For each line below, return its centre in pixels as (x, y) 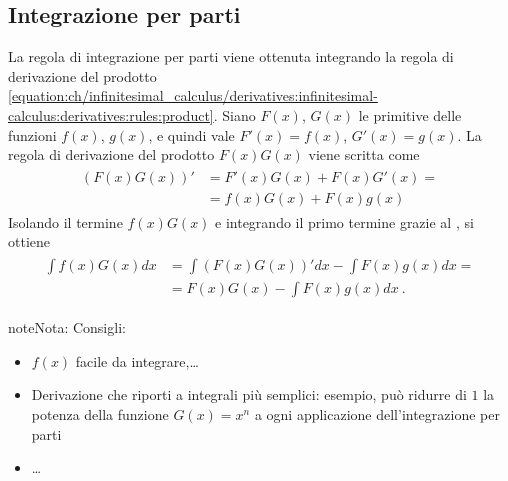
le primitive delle (410, 114)
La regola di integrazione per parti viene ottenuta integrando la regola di (231, 56)
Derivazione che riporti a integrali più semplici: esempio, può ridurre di (249, 394)
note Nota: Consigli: (67, 327)
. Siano (234, 114)
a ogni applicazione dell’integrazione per (377, 413)
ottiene (29, 241)
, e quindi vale (191, 134)
